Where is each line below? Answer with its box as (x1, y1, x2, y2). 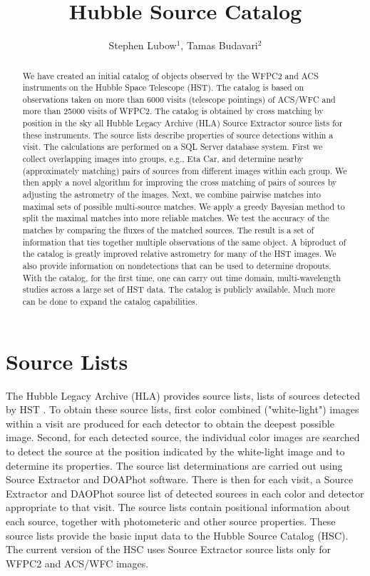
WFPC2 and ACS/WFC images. (6, 555, 149, 570)
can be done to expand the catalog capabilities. (22, 295, 197, 307)
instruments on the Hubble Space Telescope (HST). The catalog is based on (22, 81, 304, 94)
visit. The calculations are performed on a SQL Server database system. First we (22, 141, 323, 153)
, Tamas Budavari (180, 38, 258, 53)
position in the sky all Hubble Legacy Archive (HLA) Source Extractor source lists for (22, 117, 343, 129)
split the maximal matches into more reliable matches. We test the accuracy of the (22, 212, 329, 224)
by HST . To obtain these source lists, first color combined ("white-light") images (6, 402, 359, 417)
